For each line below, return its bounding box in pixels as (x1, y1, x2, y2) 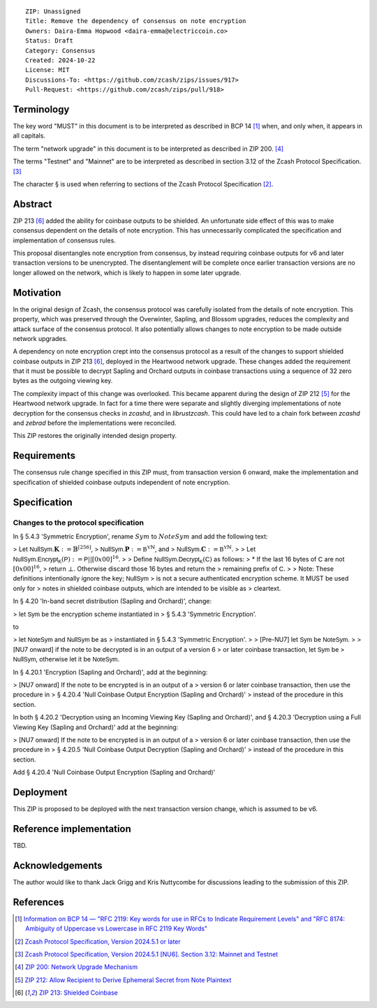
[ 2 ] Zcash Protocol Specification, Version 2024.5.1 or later (15, 937, 181, 946)
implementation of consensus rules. (13, 236, 117, 244)
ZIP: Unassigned (25, 8, 81, 15)
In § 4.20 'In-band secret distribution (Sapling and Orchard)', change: (13, 597, 212, 606)
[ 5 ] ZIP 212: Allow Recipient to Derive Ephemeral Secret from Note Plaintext (15, 975, 232, 984)
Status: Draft (25, 37, 73, 45)
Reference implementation (13, 823, 132, 835)
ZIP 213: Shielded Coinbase (38, 988, 118, 997)
